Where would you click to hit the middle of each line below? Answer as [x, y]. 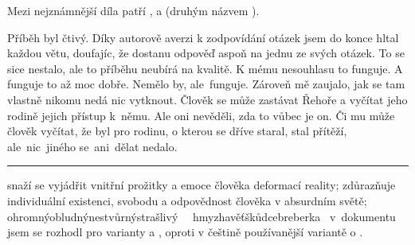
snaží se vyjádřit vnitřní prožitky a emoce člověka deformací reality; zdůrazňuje [202, 185]
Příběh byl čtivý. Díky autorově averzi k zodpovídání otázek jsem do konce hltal [203, 37]
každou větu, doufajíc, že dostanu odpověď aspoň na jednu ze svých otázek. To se [206, 53]
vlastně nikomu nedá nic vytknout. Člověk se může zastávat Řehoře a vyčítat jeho [207, 99]
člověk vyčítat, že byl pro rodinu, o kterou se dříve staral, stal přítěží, [177, 131]
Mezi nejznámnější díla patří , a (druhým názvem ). [133, 10]
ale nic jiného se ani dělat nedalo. [92, 146]
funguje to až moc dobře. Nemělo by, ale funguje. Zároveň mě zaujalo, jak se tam [206, 84]
